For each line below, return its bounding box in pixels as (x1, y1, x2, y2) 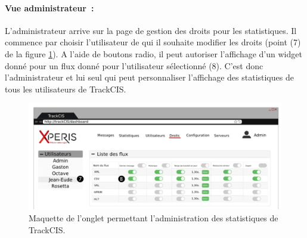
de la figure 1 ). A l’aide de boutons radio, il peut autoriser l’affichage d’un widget (5, 47, 302, 60)
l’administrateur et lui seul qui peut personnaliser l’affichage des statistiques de (5, 71, 294, 84)
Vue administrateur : (5, 1, 94, 14)
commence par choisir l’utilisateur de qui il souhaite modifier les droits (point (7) (5, 36, 301, 48)
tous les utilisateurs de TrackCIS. (5, 82, 126, 95)
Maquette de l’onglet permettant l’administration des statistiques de (29, 212, 278, 224)
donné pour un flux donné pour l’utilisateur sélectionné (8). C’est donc (5, 59, 263, 72)
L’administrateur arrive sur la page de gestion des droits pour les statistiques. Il (5, 24, 297, 36)
